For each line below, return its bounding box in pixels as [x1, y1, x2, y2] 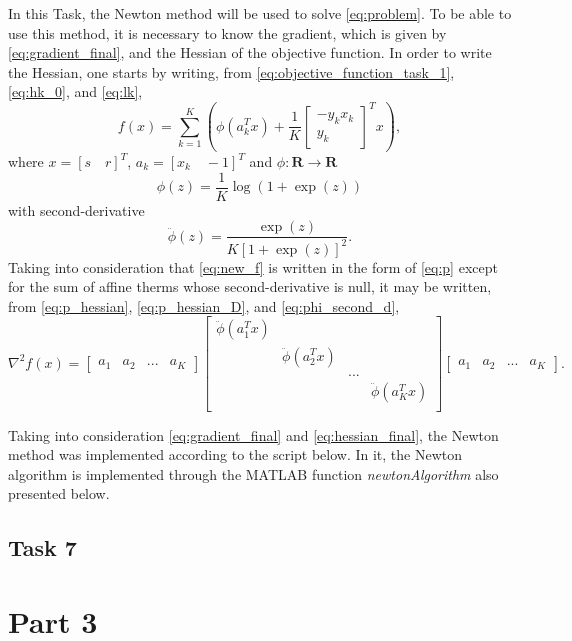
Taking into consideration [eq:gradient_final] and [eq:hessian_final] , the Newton [8, 424, 499, 445]
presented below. [8, 483, 110, 504]
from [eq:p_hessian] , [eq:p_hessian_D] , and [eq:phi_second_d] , [8, 295, 400, 316]
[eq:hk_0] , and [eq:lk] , [8, 81, 143, 102]
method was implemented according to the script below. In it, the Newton [8, 444, 463, 465]
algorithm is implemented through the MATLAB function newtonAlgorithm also [8, 463, 499, 484]
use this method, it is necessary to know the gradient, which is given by [8, 22, 447, 43]
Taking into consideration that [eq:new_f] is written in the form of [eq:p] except [8, 256, 498, 277]
